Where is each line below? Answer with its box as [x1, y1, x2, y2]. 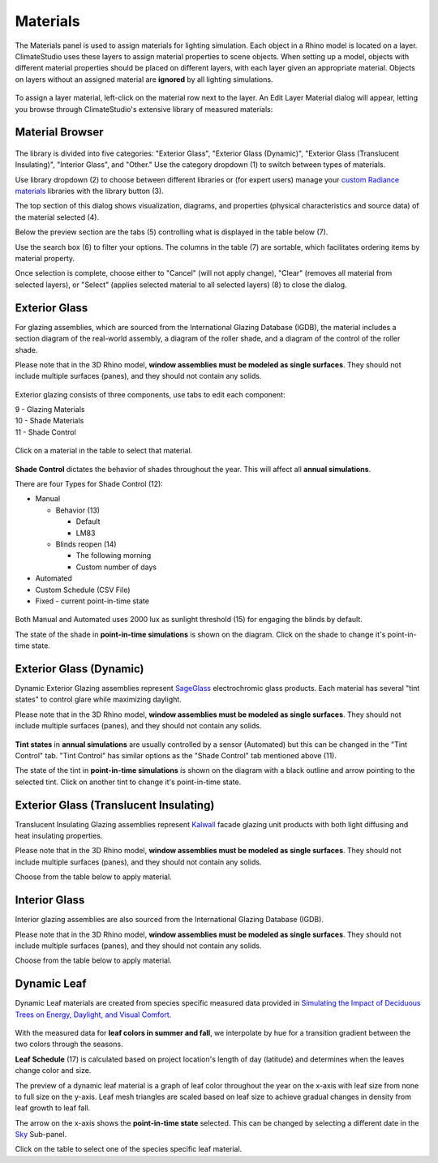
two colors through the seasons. [15, 1039, 123, 1049]
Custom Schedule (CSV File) [35, 585, 131, 594]
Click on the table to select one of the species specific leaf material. [15, 1144, 243, 1154]
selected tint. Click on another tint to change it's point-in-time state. [15, 777, 242, 787]
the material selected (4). [15, 212, 100, 222]
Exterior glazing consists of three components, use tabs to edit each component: [15, 389, 286, 399]
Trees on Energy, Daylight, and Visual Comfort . [15, 1010, 172, 1019]
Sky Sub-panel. [15, 1130, 67, 1139]
